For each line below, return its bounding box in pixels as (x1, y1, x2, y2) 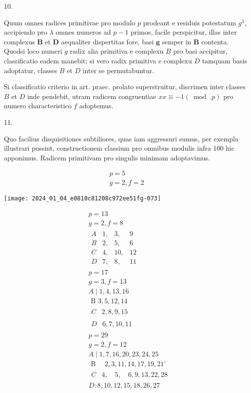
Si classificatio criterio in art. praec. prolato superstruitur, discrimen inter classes (4, 81, 246, 92)
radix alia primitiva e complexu (70, 46, 164, 56)
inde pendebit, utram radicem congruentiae (27, 91, 156, 101)
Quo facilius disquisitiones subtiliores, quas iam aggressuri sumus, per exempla (4, 133, 238, 143)
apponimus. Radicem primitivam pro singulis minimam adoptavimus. (4, 152, 210, 162)
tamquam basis (202, 55, 247, 65)
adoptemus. (79, 100, 114, 111)
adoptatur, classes (4, 65, 58, 75)
